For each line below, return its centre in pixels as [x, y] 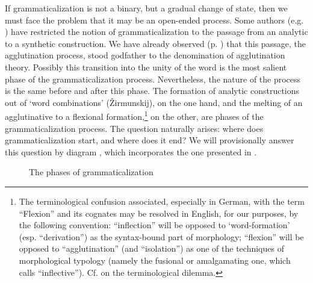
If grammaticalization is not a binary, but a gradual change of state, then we [146, 8]
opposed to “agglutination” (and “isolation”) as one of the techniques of [151, 248]
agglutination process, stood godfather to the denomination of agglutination [145, 55]
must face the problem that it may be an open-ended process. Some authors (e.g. [154, 20]
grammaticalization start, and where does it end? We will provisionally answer [150, 140]
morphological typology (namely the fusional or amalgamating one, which [155, 260]
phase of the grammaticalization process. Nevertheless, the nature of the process [153, 79]
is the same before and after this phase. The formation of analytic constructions [152, 91]
